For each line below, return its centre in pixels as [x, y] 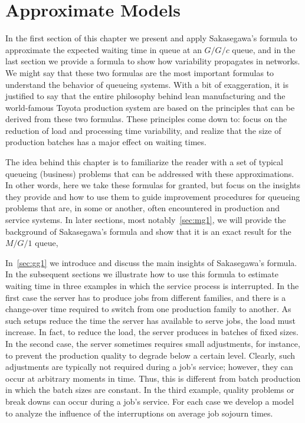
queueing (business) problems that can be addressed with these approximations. [150, 173]
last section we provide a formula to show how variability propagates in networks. [153, 61]
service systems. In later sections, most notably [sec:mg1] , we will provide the [146, 220]
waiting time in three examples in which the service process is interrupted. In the [152, 286]
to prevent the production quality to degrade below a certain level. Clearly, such [150, 355]
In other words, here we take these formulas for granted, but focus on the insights [153, 185]
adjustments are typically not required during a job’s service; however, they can [149, 367]
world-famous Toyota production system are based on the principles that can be [150, 107]
